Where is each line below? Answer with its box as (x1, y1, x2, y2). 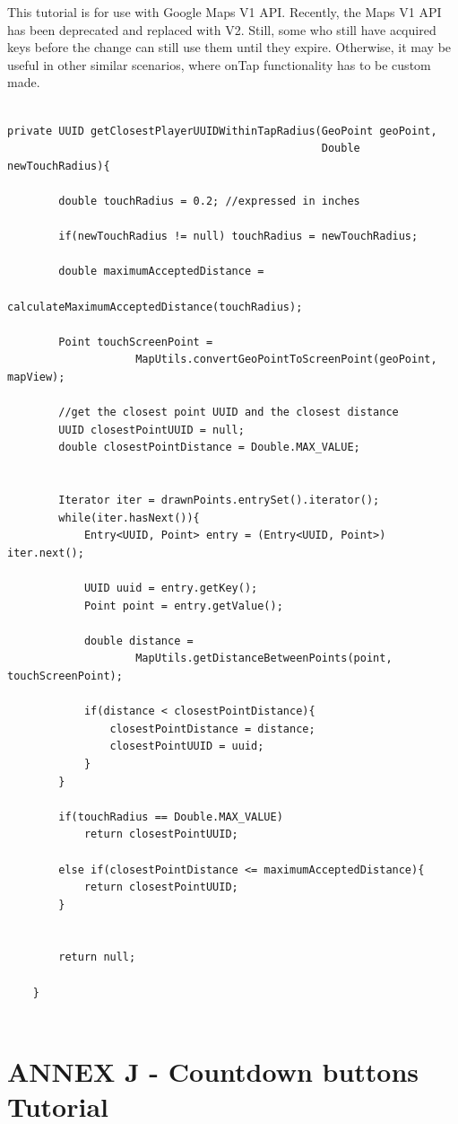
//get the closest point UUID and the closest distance (58, 406, 399, 419)
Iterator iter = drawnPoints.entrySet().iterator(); (58, 494, 380, 507)
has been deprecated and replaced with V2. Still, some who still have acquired (7, 20, 436, 39)
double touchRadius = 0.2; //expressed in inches (58, 194, 360, 207)
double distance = (83, 634, 194, 647)
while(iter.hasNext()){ (58, 511, 200, 524)
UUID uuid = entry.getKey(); (83, 582, 258, 594)
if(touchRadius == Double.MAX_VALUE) (58, 810, 283, 823)
